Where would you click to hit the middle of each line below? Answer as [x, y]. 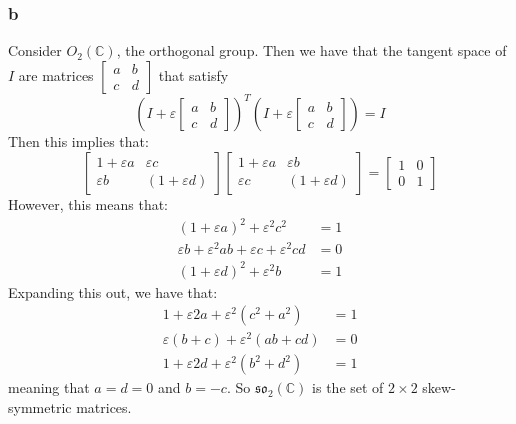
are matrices [56, 74]
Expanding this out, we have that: [113, 291]
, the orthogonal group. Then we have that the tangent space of [311, 50]
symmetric [40, 407]
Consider [35, 50]
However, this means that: [88, 203]
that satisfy [193, 74]
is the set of [348, 387]
